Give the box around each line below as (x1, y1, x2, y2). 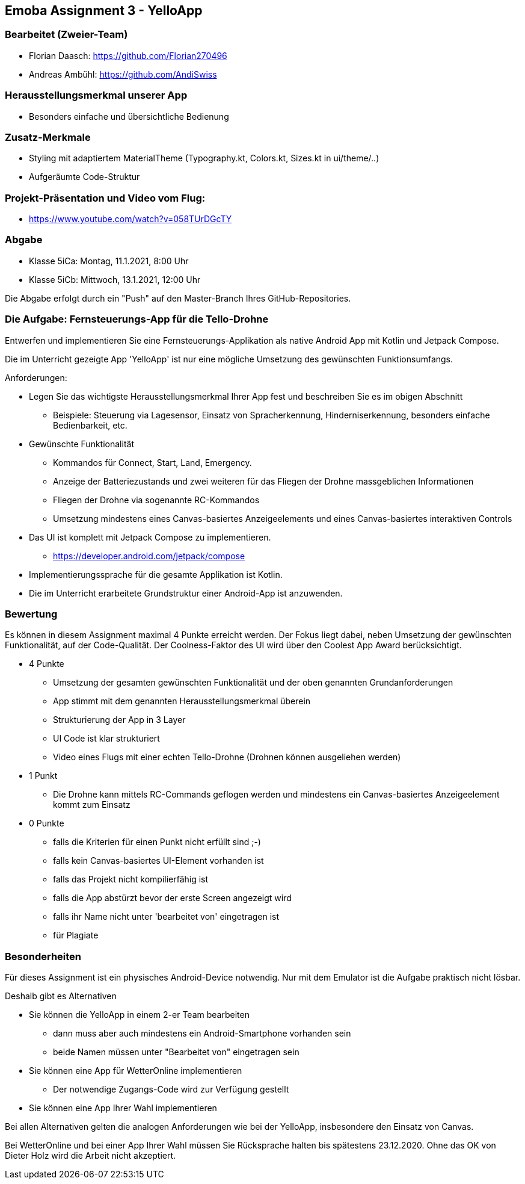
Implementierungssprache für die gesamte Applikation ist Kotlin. (29, 569, 283, 580)
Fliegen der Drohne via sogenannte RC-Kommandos (53, 494, 260, 505)
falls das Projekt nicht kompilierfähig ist (53, 874, 209, 885)
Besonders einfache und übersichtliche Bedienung (29, 111, 229, 122)
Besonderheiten (5, 950, 82, 962)
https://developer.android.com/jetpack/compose (53, 550, 245, 561)
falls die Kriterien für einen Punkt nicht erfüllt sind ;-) (53, 837, 261, 848)
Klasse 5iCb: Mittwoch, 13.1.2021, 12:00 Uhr (29, 274, 201, 285)
